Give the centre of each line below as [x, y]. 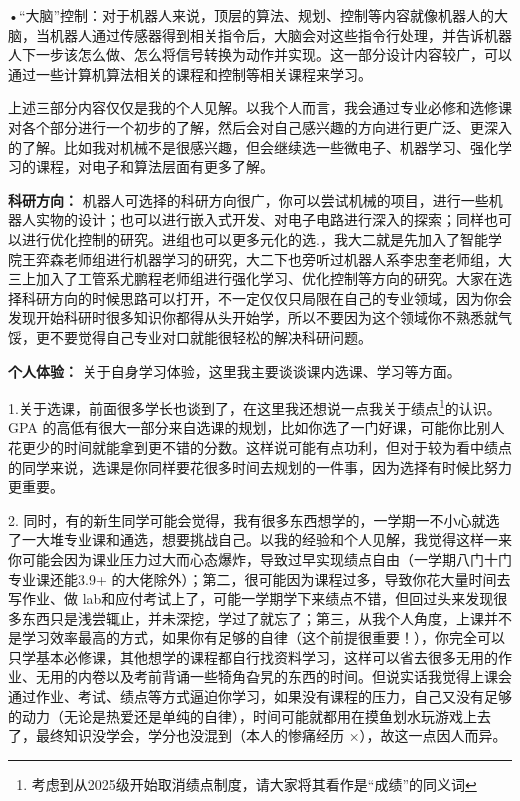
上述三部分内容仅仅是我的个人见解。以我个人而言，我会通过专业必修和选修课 [260, 107]
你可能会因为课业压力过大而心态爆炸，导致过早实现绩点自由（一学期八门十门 [260, 558]
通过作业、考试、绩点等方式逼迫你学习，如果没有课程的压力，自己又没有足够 [260, 696]
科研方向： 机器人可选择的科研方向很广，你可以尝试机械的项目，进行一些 [248, 199]
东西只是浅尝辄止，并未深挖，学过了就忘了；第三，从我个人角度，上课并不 [266, 617]
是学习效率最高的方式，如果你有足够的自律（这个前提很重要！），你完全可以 [256, 637]
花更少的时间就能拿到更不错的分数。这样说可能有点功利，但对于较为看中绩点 [260, 446]
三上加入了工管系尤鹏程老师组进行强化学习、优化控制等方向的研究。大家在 [253, 278]
